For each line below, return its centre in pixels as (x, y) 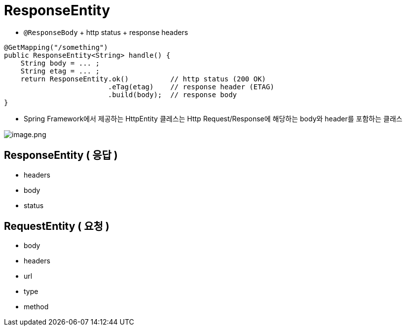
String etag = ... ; (60, 71)
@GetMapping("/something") (56, 47)
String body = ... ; (60, 63)
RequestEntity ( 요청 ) (57, 226)
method (36, 307)
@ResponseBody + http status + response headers (106, 32)
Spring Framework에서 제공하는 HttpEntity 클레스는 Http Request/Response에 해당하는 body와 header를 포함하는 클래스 (213, 118)
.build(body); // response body (172, 94)
